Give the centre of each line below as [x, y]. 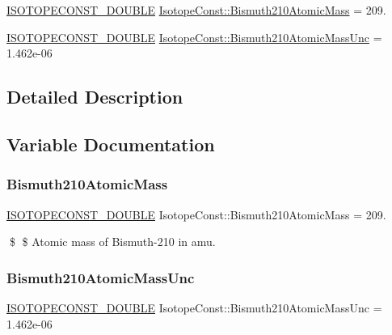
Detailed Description [95, 97]
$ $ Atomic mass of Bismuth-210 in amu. [112, 242]
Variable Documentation [111, 144]
